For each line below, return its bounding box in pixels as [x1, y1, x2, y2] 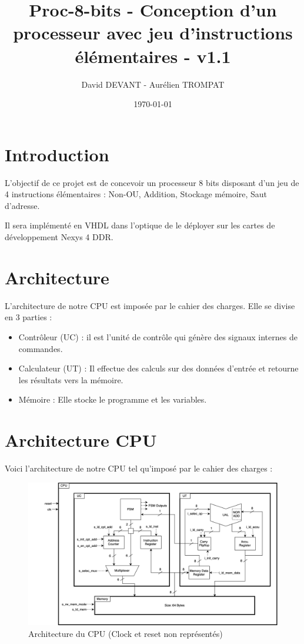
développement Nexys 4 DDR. [5, 231, 113, 243]
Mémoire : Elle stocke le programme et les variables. [18, 393, 207, 406]
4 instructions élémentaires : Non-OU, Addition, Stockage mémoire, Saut [5, 188, 268, 200]
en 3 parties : [5, 311, 52, 323]
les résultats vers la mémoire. [18, 373, 123, 386]
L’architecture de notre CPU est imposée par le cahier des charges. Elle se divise [5, 299, 295, 311]
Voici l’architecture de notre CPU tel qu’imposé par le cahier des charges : [5, 462, 273, 474]
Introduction [5, 142, 109, 166]
